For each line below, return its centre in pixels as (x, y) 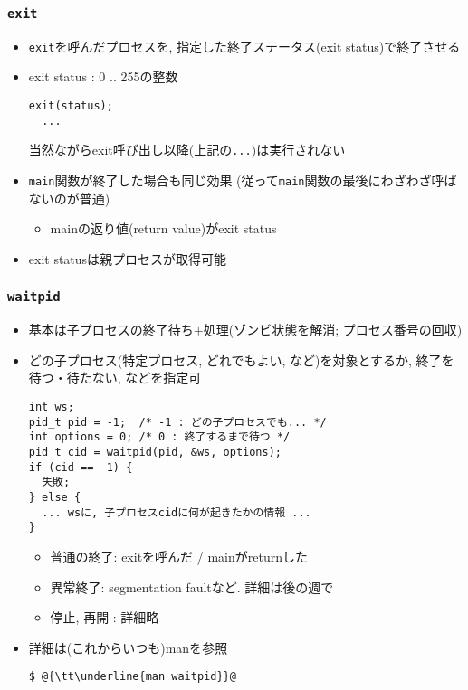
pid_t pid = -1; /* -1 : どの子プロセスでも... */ (177, 422)
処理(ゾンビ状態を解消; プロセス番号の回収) (333, 330)
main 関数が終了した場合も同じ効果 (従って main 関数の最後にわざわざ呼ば (243, 180)
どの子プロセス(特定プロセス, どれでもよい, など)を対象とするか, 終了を (241, 359)
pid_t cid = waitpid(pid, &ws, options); (155, 452)
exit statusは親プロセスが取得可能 (128, 258)
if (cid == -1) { (81, 467)
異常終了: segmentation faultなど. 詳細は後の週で (192, 586)
